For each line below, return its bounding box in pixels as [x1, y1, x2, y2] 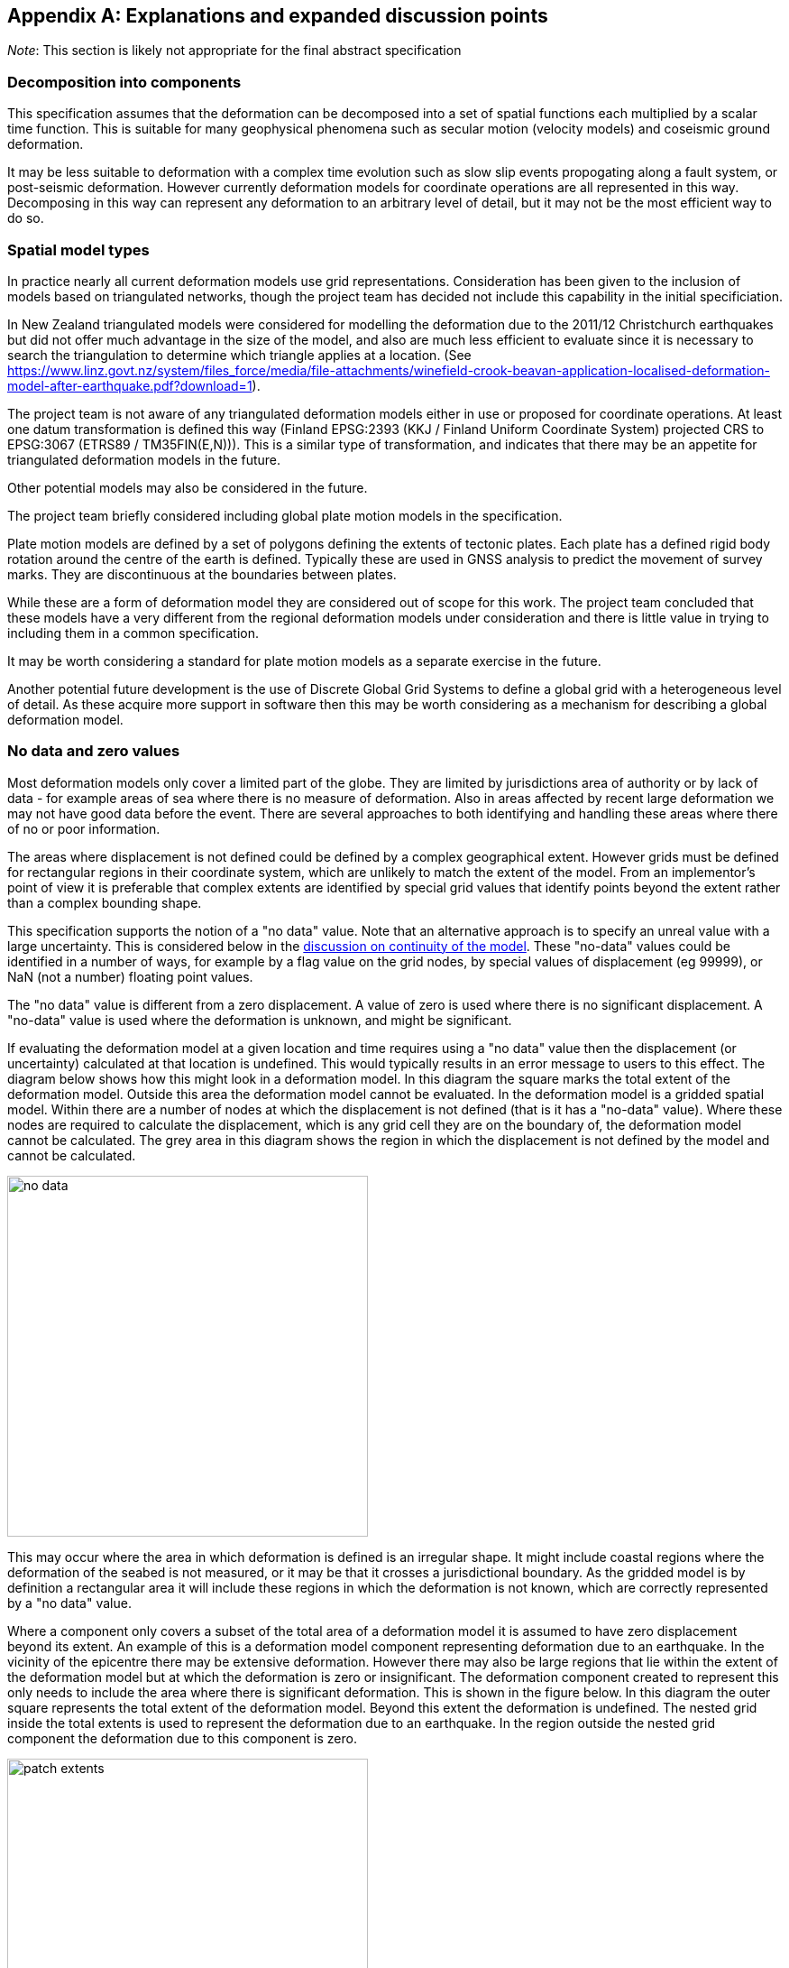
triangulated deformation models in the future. [7, 451, 281, 467]
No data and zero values [7, 742, 180, 761]
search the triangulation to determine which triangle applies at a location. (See [7, 346, 472, 363]
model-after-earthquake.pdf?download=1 [7, 377, 252, 393]
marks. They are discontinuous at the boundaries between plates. [7, 566, 397, 582]
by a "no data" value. [7, 1594, 132, 1611]
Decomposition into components [7, 72, 242, 91]
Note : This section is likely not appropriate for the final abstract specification [7, 42, 462, 59]
